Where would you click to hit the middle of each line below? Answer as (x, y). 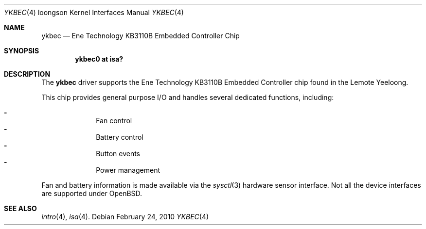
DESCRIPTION (27, 74)
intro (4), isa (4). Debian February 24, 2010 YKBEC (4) (125, 217)
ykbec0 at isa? (99, 59)
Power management (128, 170)
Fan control (114, 121)
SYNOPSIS (22, 51)
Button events (118, 154)
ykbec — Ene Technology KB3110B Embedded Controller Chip (141, 36)
